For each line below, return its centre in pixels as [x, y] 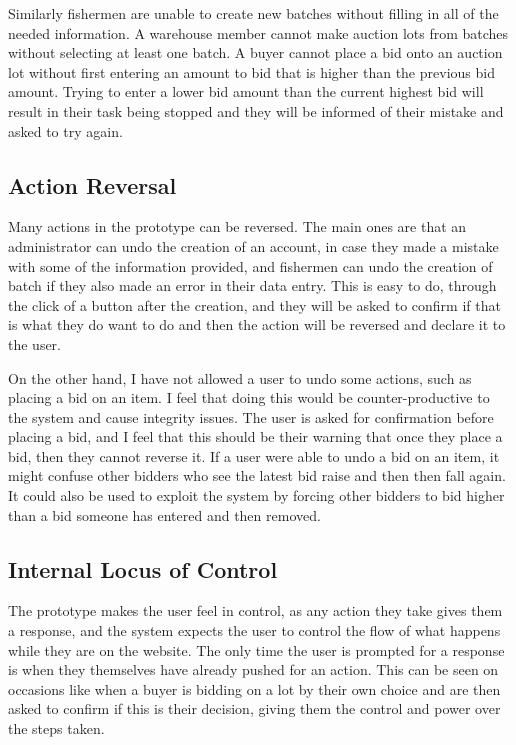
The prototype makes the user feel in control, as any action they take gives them [255, 610]
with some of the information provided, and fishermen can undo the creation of [250, 265]
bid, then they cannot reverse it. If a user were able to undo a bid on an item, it [254, 455]
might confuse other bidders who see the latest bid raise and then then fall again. [257, 475]
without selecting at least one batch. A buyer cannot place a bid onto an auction [255, 52]
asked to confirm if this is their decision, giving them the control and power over [254, 708]
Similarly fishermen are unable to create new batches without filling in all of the [253, 13]
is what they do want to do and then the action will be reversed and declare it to [257, 324]
